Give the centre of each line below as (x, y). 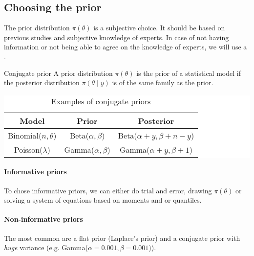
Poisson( (28, 149)
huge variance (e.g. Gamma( (46, 247)
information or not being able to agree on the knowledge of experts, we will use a (126, 47)
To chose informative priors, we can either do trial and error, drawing (108, 190)
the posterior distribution (42, 82)
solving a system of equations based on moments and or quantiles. (103, 200)
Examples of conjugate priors (101, 101)
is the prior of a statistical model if (189, 73)
